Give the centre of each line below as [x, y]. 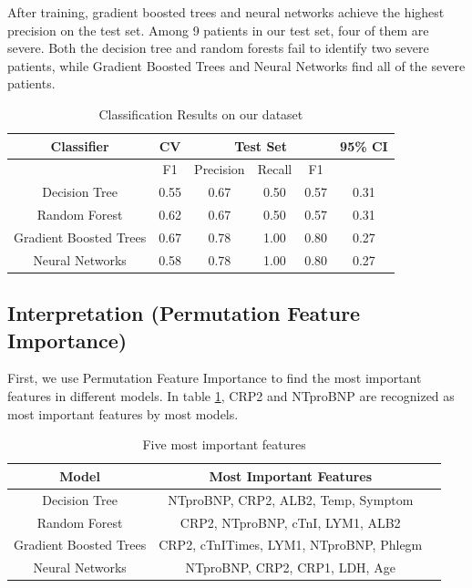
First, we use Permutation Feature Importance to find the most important [215, 378]
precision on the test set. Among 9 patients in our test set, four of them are [218, 30]
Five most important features [224, 444]
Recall [275, 169]
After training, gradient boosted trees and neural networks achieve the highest [226, 12]
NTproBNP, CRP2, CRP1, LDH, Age [290, 567]
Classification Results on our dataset [201, 113]
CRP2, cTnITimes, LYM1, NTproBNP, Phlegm [291, 545]
